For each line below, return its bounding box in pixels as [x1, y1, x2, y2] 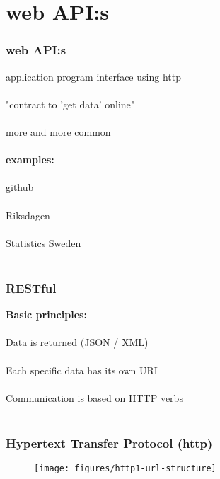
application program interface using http [6, 69, 181, 83]
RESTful [6, 279, 57, 296]
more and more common [6, 124, 111, 139]
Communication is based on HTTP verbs [6, 390, 183, 405]
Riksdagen [6, 207, 50, 222]
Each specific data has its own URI [6, 362, 158, 377]
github [6, 180, 34, 195]
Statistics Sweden [6, 235, 81, 250]
